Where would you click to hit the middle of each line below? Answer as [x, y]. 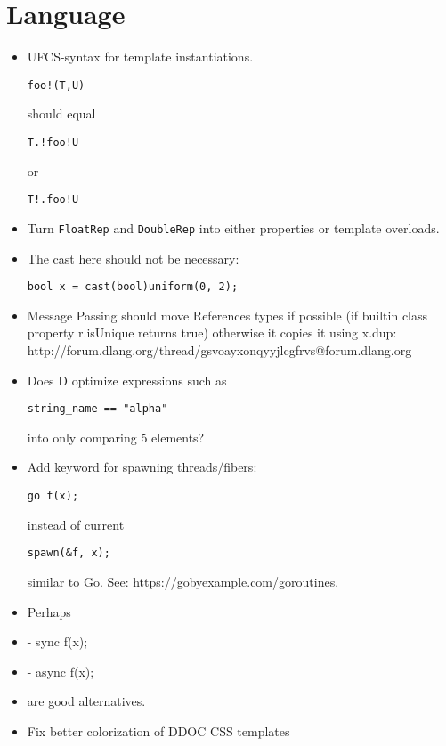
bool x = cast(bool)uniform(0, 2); [133, 287]
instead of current [76, 524]
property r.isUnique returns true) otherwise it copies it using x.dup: [212, 332]
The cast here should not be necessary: [133, 258]
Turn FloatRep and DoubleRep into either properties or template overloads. [233, 227]
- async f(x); [61, 671]
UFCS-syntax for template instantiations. [140, 57]
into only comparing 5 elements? [116, 437]
